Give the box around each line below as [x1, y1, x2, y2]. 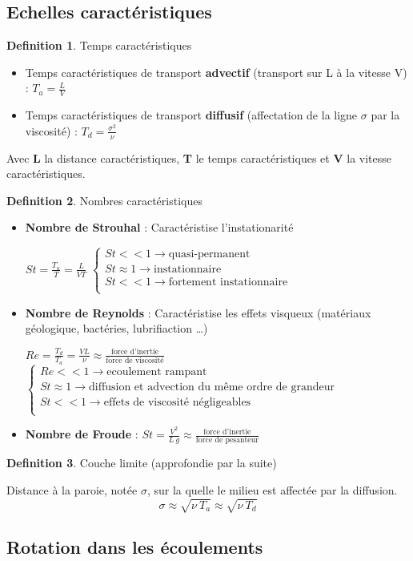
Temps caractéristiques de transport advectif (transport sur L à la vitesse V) [25, 63, 407, 80]
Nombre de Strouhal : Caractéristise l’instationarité [25, 219, 294, 236]
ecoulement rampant [106, 366, 207, 378]
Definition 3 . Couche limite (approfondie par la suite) [6, 454, 277, 471]
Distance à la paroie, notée [6, 481, 138, 498]
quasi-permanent [168, 248, 251, 260]
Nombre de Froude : [25, 426, 138, 442]
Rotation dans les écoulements [6, 535, 263, 559]
